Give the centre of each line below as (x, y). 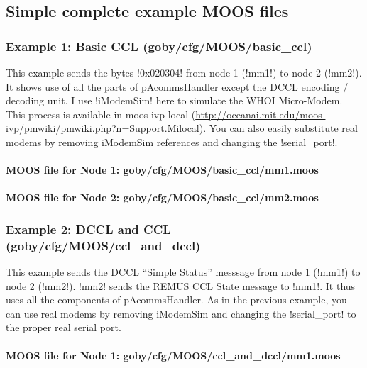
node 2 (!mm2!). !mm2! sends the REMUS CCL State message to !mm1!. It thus (181, 285)
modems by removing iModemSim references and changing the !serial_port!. (172, 141)
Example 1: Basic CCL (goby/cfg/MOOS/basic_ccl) (159, 46)
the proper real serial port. (64, 327)
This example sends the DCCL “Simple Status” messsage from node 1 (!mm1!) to (183, 272)
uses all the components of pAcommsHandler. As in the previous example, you (176, 300)
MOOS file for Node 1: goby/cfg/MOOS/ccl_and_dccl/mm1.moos (173, 355)
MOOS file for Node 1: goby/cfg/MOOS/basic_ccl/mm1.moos (162, 170)
